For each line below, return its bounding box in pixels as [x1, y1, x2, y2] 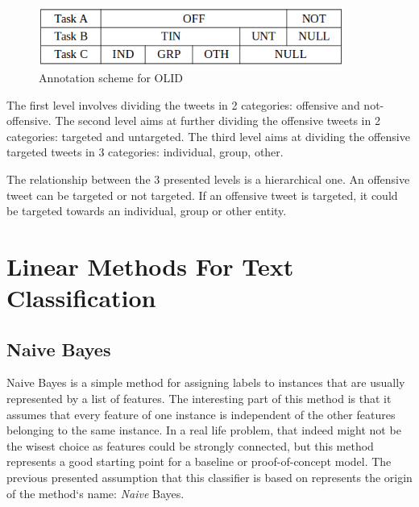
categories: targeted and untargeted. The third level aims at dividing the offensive [6, 127, 410, 144]
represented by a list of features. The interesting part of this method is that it [6, 390, 392, 407]
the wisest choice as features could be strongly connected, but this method [6, 437, 374, 454]
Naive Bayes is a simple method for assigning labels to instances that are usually [6, 374, 405, 391]
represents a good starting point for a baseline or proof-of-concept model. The [6, 453, 392, 470]
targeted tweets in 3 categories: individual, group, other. [6, 143, 284, 160]
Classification [6, 281, 156, 314]
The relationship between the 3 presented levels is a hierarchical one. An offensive [6, 170, 410, 187]
